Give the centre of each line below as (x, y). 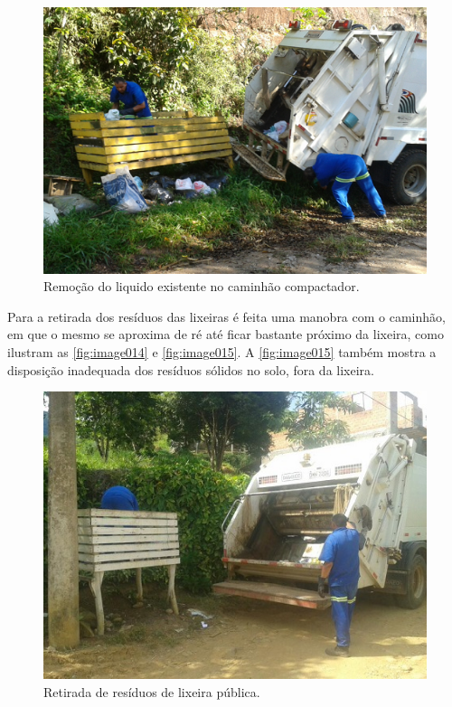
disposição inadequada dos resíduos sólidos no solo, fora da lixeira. (191, 369)
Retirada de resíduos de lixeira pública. (152, 691)
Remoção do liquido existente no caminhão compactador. (202, 286)
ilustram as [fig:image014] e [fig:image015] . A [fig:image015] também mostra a (222, 352)
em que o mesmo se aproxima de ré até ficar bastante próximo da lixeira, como (226, 334)
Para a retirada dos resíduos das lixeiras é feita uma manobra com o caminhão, (226, 316)
